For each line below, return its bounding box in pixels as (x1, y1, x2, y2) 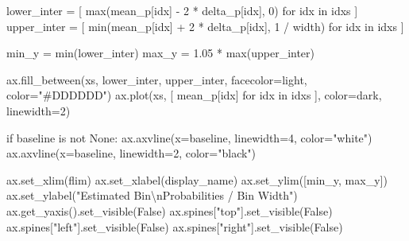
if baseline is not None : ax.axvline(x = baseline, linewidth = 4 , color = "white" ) (6, 129, 372, 146)
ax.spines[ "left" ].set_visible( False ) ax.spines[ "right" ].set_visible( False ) (6, 218, 343, 235)
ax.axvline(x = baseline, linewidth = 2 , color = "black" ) (6, 145, 257, 161)
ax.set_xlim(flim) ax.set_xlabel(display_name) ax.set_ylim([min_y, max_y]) (6, 171, 388, 188)
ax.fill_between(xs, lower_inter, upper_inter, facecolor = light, (6, 71, 307, 87)
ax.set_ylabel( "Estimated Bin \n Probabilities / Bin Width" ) (6, 187, 298, 204)
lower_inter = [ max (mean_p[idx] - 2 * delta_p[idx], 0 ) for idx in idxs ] (6, 2, 358, 18)
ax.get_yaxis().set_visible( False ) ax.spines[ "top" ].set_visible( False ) (6, 202, 333, 219)
